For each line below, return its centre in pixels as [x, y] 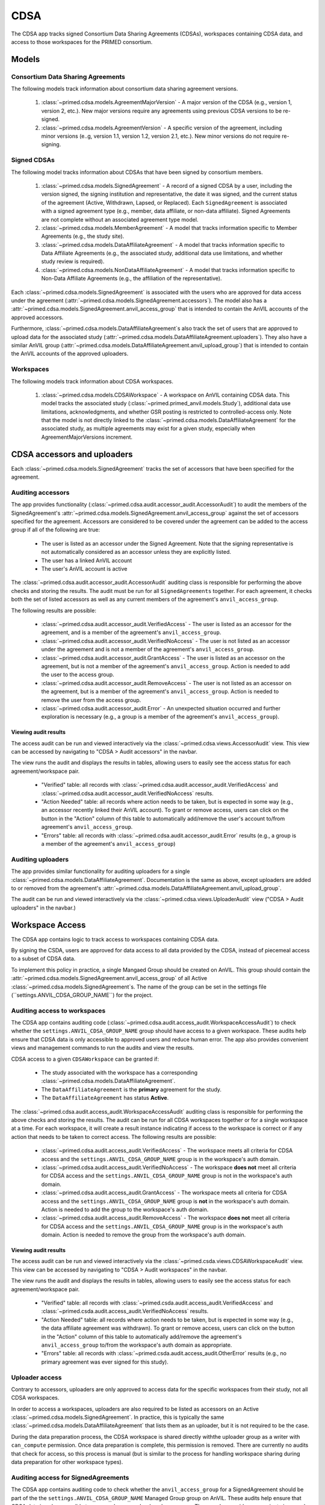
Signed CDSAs [33, 160]
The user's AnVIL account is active [84, 569]
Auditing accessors [40, 492]
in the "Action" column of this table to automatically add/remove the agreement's [141, 1336]
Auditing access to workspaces [58, 1010]
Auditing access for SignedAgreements [70, 1477]
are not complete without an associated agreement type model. [120, 219]
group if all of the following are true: [56, 530]
